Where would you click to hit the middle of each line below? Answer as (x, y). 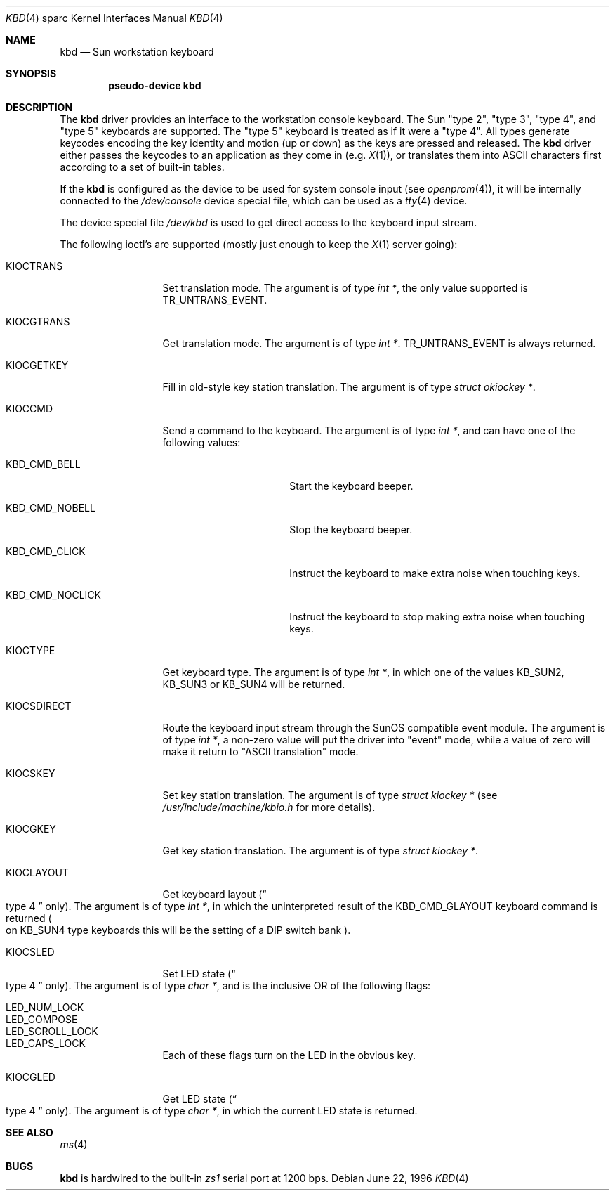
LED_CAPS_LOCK (46, 1043)
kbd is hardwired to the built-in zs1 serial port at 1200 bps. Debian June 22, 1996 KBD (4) (264, 1178)
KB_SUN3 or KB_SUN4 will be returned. (254, 684)
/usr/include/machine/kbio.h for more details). (269, 807)
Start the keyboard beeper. (351, 486)
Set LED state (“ (199, 974)
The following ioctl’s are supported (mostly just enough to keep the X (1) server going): (259, 244)
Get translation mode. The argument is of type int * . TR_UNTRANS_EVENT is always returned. (379, 343)
